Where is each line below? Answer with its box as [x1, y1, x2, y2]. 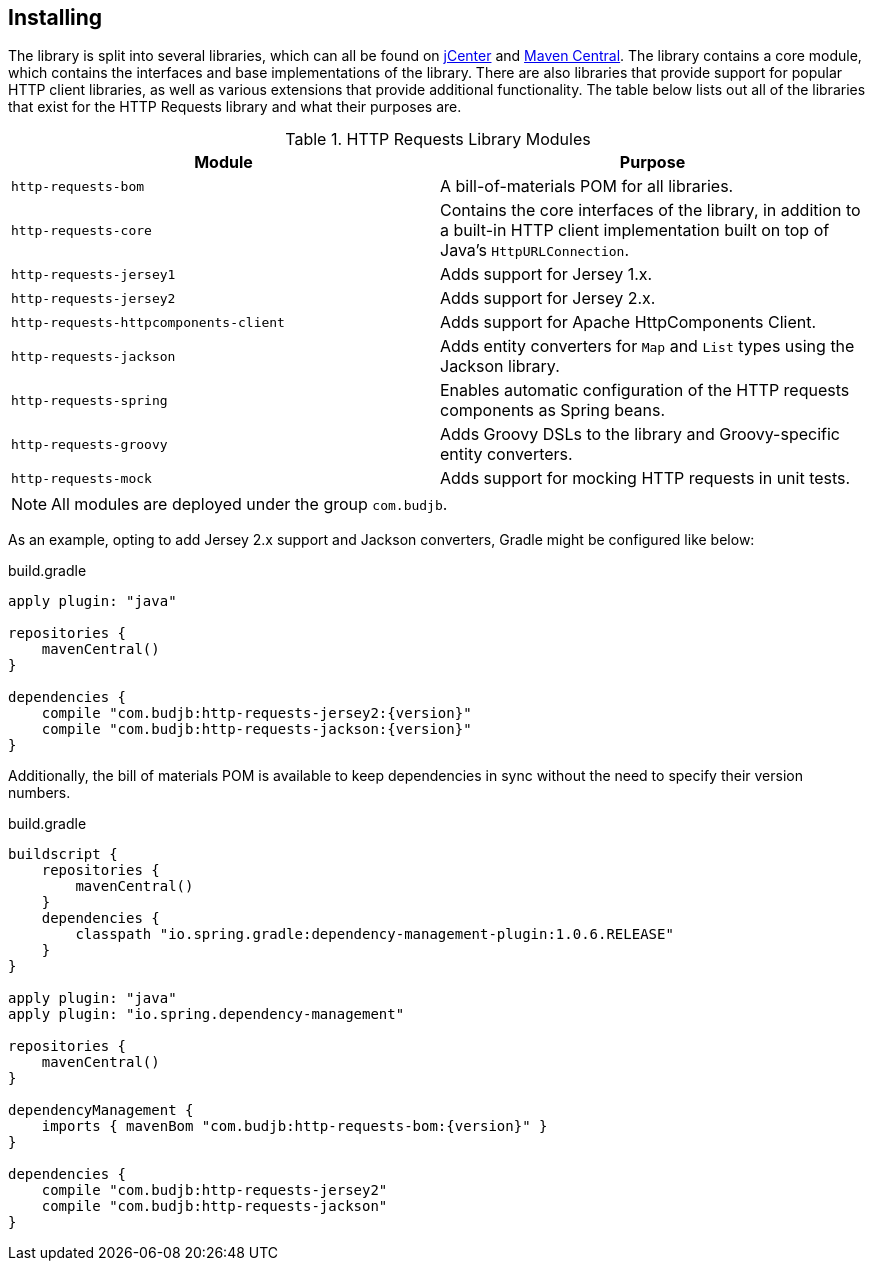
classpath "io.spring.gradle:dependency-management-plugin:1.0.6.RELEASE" [75, 926, 674, 943]
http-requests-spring [11, 392, 168, 408]
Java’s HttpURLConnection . [440, 240, 630, 261]
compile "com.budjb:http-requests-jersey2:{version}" [41, 705, 472, 722]
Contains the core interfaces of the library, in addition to [440, 200, 861, 221]
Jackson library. [440, 356, 560, 377]
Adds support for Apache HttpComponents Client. [440, 312, 817, 333]
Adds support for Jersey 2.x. [440, 288, 656, 309]
